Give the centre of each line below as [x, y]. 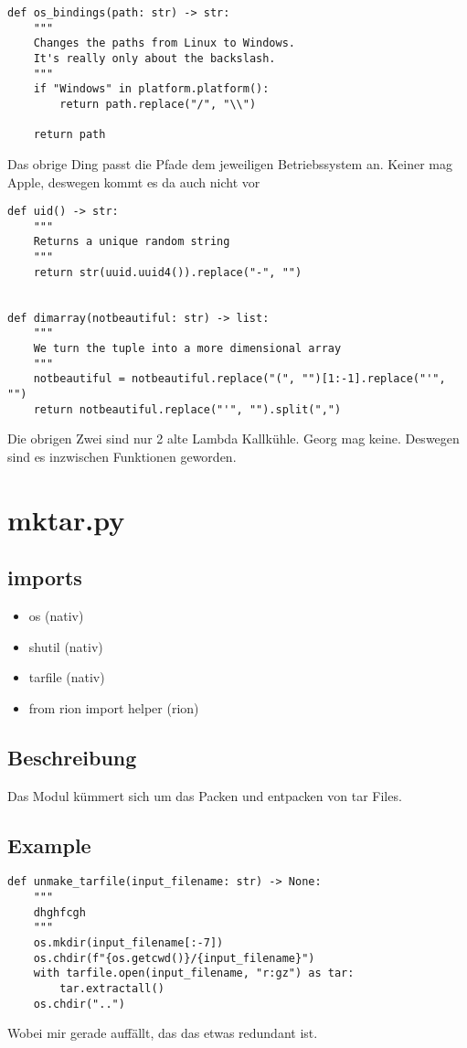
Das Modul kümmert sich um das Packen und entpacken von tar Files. [205, 795]
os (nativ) [56, 616]
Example [49, 845]
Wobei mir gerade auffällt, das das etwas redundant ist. [163, 1033]
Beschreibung [72, 757]
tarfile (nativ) [67, 677]
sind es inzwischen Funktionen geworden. [122, 456]
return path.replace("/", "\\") [158, 104]
